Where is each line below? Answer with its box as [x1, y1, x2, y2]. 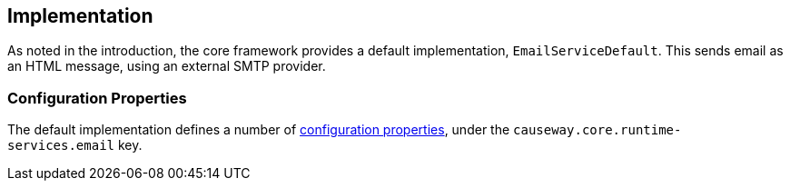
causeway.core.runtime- [513, 123, 682, 138]
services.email [7, 138, 115, 153]
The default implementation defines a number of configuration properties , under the [7, 122, 510, 138]
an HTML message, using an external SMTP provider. [7, 58, 326, 74]
